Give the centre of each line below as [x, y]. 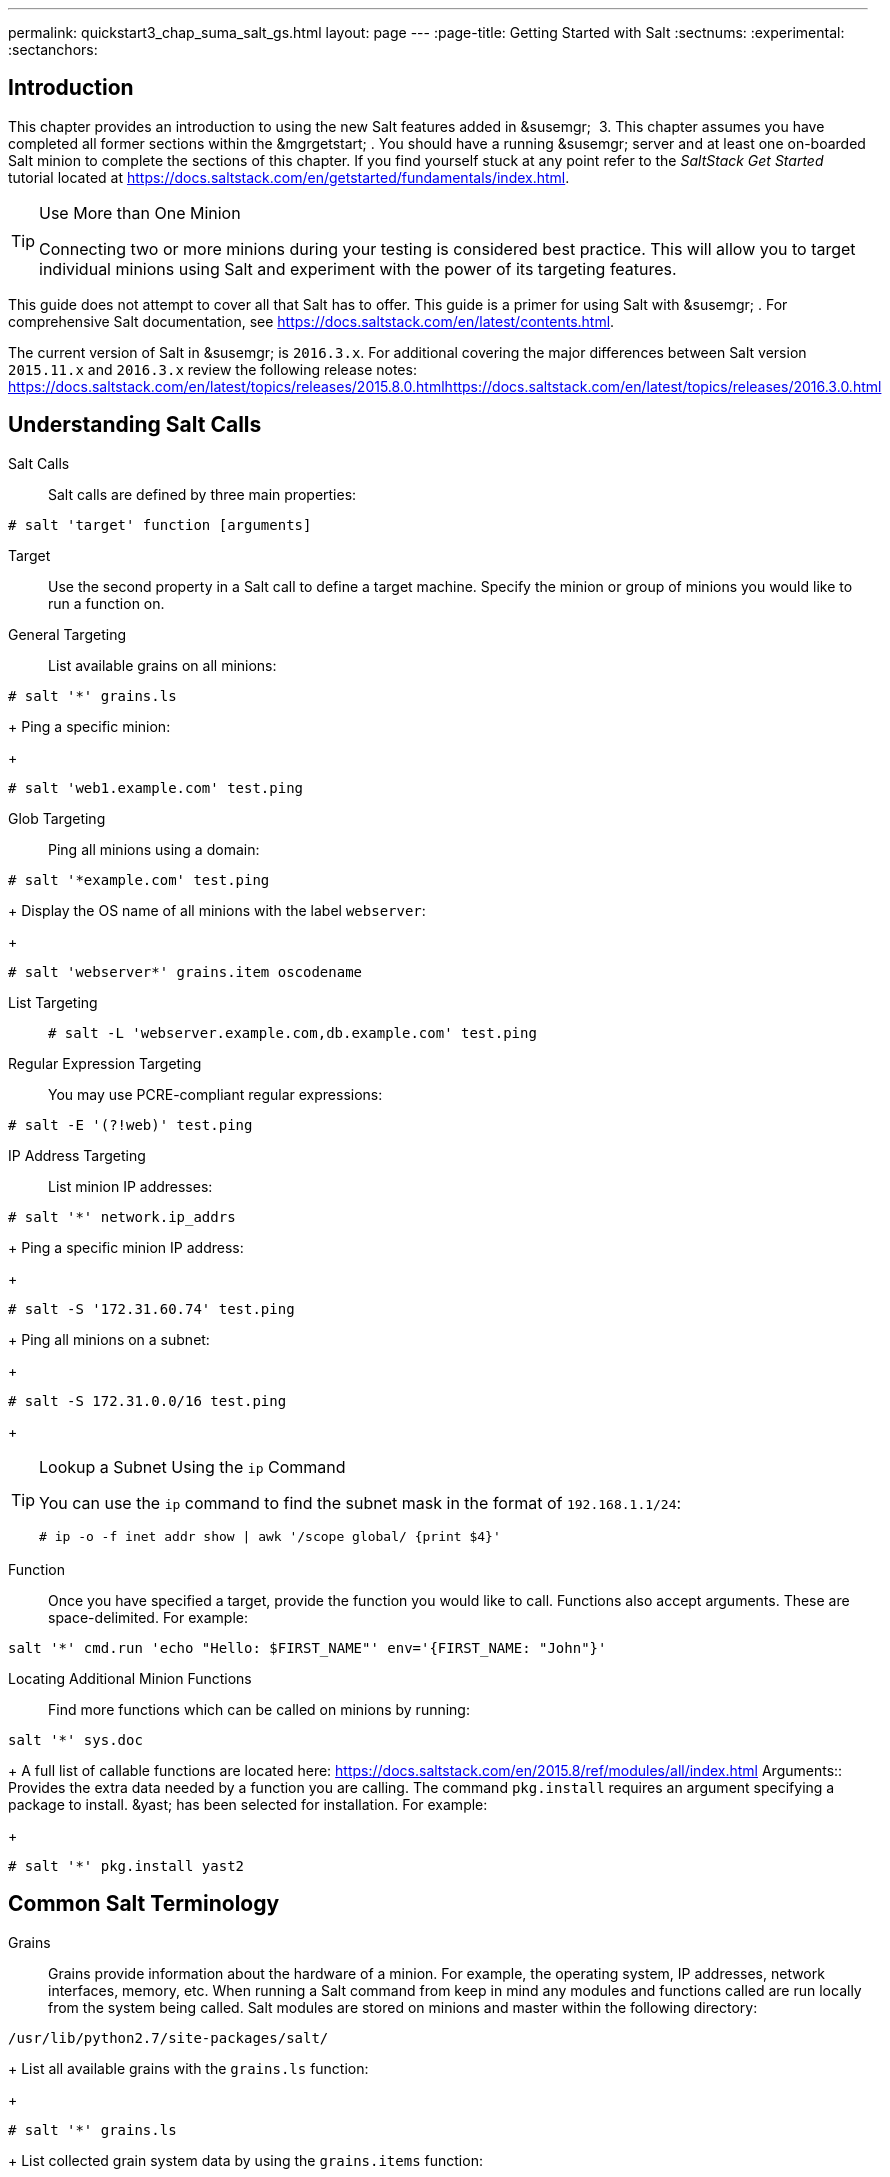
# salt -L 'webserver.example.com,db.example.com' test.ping [292, 1032]
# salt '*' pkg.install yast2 [126, 1865]
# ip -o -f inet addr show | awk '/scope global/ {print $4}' [270, 1536]
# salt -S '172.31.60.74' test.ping [151, 1308]
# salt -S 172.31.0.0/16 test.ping [147, 1400]
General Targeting [67, 634]
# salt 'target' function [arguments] [160, 524]
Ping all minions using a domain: [154, 849]
